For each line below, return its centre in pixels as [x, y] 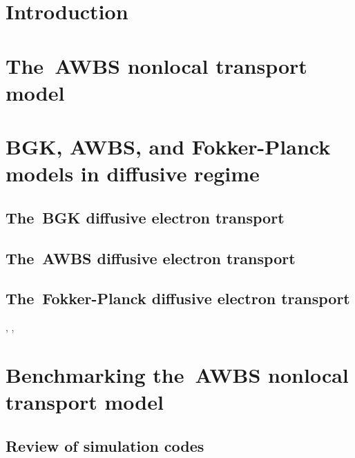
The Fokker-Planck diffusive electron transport [178, 298]
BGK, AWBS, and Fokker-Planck [168, 147]
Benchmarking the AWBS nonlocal [177, 375]
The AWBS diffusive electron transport [151, 258]
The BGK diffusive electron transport [145, 217]
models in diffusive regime [133, 173]
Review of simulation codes [105, 445]
